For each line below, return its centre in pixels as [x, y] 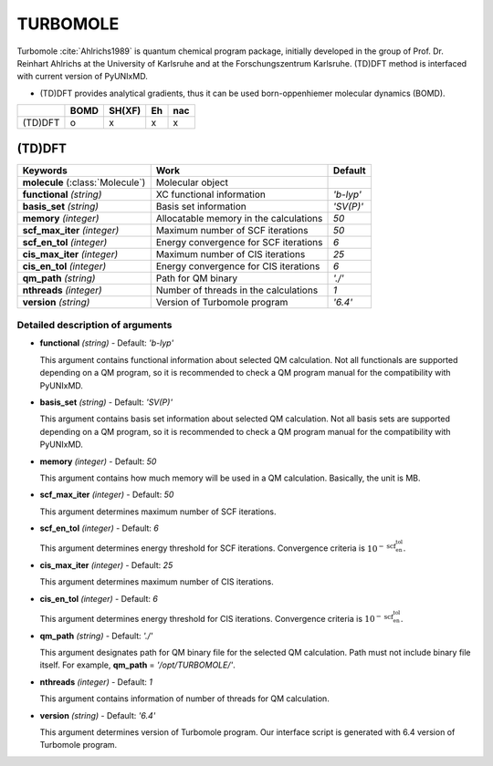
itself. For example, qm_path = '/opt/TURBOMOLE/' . [138, 665]
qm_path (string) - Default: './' [96, 636]
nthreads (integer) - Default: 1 [96, 682]
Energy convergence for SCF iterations [239, 242]
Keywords [45, 171]
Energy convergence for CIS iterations [238, 266]
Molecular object [192, 182]
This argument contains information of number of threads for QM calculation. [185, 699]
